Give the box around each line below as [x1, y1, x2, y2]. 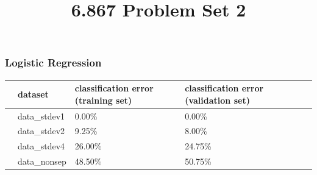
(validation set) [185, 93, 250, 106]
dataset [18, 87, 49, 100]
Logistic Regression [5, 55, 102, 70]
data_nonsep [18, 155, 66, 168]
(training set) [74, 93, 132, 106]
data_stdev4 [18, 140, 65, 152]
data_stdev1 [18, 109, 65, 122]
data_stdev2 [18, 124, 65, 137]
